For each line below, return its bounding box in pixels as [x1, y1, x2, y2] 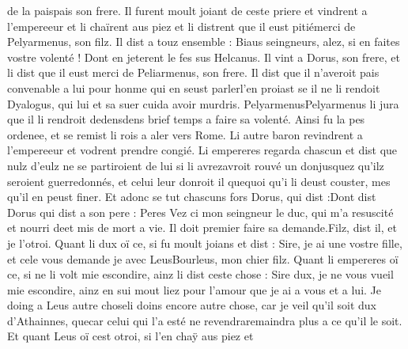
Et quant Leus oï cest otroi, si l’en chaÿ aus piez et [7, 328, 254, 344]
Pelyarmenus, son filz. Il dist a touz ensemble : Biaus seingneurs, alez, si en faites [7, 33, 400, 50]
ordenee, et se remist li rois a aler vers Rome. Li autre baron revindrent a [7, 126, 363, 142]
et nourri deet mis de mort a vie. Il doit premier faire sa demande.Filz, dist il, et [7, 219, 397, 236]
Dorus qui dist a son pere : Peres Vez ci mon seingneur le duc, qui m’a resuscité [7, 203, 394, 220]
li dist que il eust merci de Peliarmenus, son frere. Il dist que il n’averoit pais [7, 64, 380, 81]
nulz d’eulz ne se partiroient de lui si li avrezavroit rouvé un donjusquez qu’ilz [7, 157, 384, 173]
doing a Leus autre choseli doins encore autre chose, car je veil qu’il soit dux [7, 297, 376, 313]
